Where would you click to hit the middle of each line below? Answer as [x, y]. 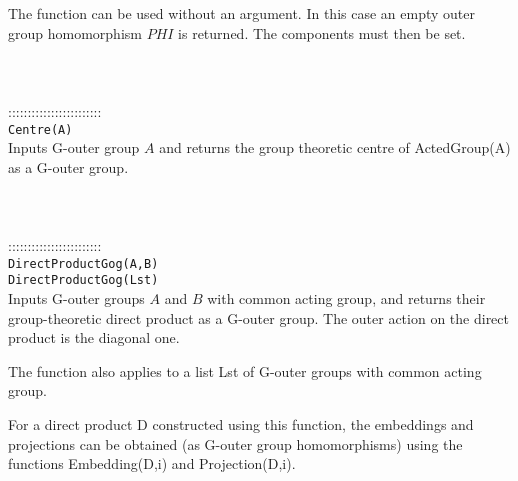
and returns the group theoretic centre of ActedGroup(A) [335, 147]
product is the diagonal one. [94, 337]
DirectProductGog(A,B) [83, 263]
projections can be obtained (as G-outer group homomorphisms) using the [235, 443]
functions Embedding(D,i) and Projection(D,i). [152, 463]
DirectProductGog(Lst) [83, 280]
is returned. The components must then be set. [322, 32]
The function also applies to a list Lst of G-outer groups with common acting [245, 370]
